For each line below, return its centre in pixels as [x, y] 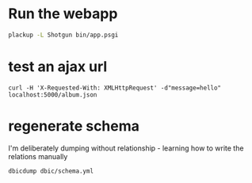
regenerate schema [74, 126]
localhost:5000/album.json [53, 95]
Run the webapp [63, 14]
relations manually [38, 156]
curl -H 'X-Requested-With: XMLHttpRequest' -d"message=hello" [115, 88]
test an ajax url [58, 67]
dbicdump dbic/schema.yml [51, 171]
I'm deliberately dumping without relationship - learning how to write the [126, 148]
